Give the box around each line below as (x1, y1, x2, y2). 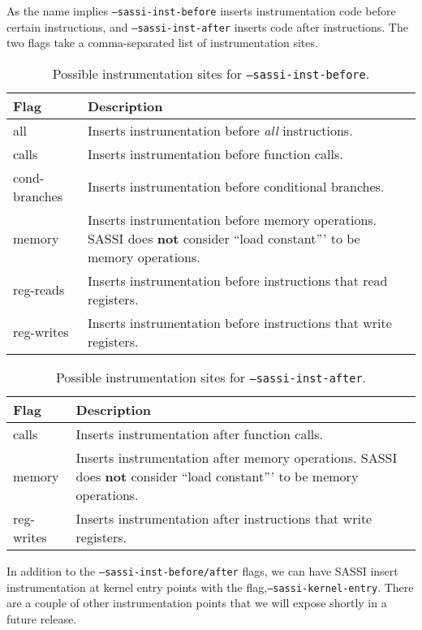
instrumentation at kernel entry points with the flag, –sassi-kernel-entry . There (6, 578, 414, 595)
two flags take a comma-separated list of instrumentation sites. (6, 34, 318, 51)
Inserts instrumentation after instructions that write (75, 508, 372, 528)
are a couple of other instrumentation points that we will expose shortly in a (6, 594, 387, 611)
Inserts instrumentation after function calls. (75, 424, 324, 443)
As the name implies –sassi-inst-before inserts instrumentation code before (6, 2, 396, 19)
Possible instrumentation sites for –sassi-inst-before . (52, 63, 370, 83)
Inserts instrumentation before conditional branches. (87, 177, 385, 196)
